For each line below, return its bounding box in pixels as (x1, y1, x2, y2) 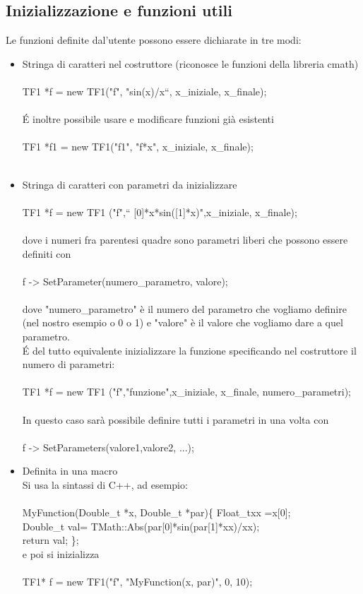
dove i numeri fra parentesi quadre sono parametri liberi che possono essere (22, 232, 348, 246)
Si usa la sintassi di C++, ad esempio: (22, 477, 188, 492)
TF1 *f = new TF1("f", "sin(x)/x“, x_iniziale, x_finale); (22, 83, 267, 98)
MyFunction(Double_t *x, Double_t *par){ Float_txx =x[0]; (22, 505, 291, 520)
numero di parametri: (22, 357, 115, 372)
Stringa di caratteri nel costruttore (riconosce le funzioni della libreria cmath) (22, 56, 359, 71)
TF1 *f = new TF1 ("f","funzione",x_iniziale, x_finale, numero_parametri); (22, 384, 352, 399)
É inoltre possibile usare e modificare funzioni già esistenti (22, 112, 274, 126)
